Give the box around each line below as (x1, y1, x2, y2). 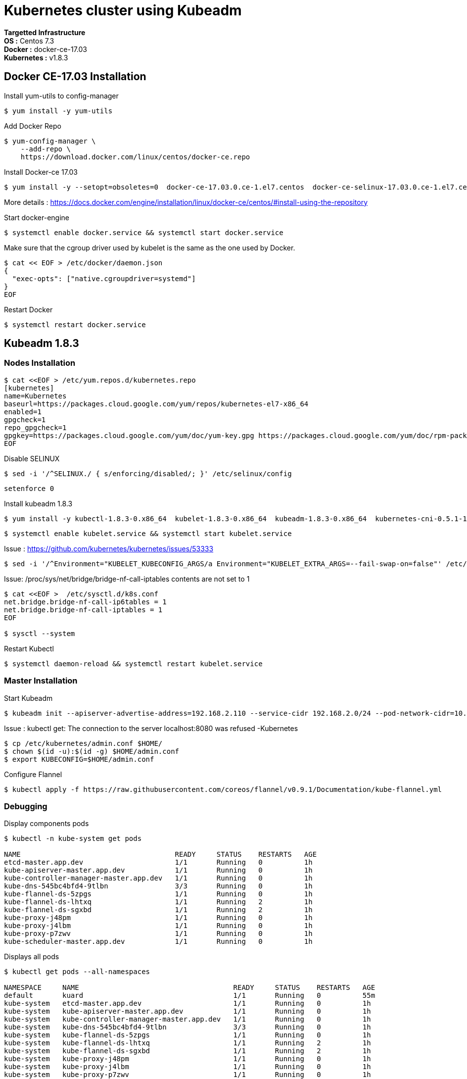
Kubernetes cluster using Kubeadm (4, 2, 242, 19)
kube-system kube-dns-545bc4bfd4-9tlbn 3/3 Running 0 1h (4, 1023, 371, 1031)
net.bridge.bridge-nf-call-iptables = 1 (4, 605, 163, 614)
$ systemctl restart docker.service (4, 320, 146, 329)
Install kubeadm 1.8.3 (4, 499, 73, 508)
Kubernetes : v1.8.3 (4, 53, 68, 62)
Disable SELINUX (4, 454, 60, 463)
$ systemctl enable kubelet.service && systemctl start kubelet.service (4, 529, 292, 538)
